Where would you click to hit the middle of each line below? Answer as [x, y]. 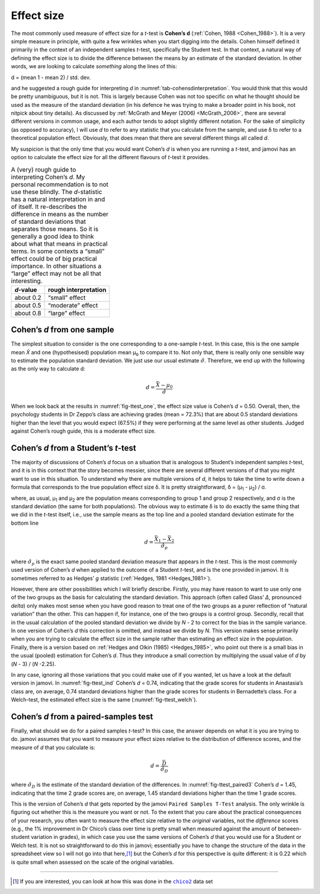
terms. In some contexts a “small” [58, 251]
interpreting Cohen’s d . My [48, 177]
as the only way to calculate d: [48, 369]
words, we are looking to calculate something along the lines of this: [94, 66]
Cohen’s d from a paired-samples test [82, 716]
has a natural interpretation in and [58, 199]
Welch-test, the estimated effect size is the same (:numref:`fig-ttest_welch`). [104, 700]
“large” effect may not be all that [56, 273]
